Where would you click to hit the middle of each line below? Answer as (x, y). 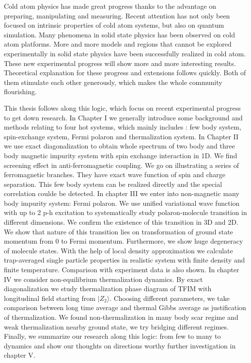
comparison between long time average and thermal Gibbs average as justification (125, 307)
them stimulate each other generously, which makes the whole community (113, 82)
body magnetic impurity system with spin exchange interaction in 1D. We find (121, 155)
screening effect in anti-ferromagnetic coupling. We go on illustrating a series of (122, 165)
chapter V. (20, 355)
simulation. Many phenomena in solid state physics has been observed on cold (119, 34)
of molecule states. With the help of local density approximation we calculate (118, 250)
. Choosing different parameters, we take (170, 298)
